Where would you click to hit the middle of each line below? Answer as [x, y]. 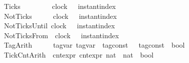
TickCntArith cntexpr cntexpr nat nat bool [79, 54]
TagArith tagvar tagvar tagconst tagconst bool [94, 45]
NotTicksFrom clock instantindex [61, 35]
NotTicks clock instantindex [60, 16]
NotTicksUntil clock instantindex [59, 26]
